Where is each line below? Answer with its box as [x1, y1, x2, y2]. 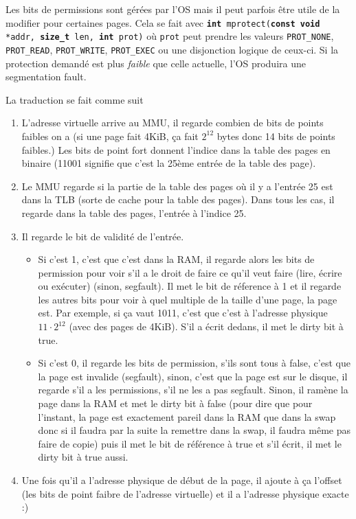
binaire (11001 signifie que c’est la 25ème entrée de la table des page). [21, 156, 316, 170]
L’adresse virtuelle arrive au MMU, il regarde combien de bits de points [21, 115, 324, 130]
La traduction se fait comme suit [5, 92, 144, 106]
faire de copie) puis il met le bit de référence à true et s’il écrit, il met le [38, 436, 342, 450]
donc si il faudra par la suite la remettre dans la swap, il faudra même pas [38, 423, 351, 437]
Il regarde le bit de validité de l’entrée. [21, 229, 184, 243]
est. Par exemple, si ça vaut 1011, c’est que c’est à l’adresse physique [38, 305, 328, 320]
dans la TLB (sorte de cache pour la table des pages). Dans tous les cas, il [21, 192, 335, 207]
